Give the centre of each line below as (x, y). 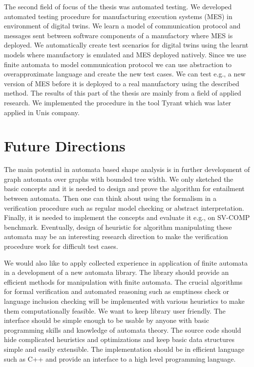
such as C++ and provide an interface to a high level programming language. (120, 358)
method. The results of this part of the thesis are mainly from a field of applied (123, 93)
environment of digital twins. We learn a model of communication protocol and (122, 26)
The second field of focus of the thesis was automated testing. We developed (118, 6)
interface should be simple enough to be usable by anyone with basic (106, 320)
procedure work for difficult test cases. (61, 246)
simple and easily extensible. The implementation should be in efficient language (124, 349)
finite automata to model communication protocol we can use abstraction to (118, 64)
